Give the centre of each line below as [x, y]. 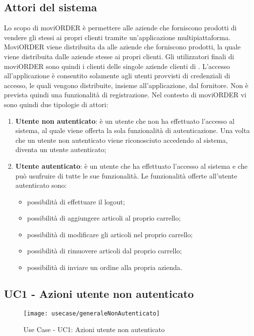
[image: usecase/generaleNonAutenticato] [92, 313]
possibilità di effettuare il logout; [76, 201]
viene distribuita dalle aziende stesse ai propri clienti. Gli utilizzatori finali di [119, 56]
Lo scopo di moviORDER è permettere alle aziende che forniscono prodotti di [120, 28]
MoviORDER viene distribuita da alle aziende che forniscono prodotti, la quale [122, 47]
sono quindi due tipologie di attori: [56, 104]
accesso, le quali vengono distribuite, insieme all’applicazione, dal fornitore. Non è [126, 85]
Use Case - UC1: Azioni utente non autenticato [94, 329]
